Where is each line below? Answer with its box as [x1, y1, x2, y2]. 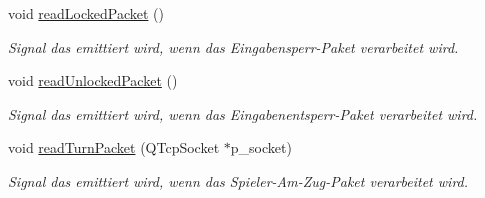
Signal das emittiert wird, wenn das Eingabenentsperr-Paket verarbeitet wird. [8, 103, 478, 124]
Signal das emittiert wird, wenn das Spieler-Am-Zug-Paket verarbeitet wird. [8, 170, 469, 191]
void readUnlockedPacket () [8, 70, 178, 91]
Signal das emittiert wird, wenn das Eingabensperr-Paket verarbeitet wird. [8, 36, 459, 57]
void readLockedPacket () [8, 3, 164, 23]
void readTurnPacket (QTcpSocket [8, 137, 220, 158]
